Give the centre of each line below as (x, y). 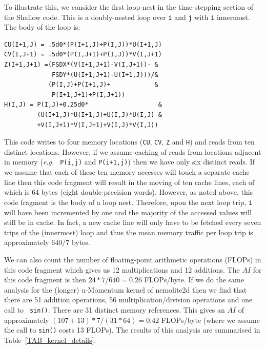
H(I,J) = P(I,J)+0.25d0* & (83, 105)
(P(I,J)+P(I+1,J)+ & (103, 85)
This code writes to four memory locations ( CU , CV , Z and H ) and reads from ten (129, 142)
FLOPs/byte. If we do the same (194, 280)
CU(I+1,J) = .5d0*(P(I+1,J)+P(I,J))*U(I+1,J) (83, 44)
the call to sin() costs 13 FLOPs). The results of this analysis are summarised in (132, 330)
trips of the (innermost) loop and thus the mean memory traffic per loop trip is (129, 232)
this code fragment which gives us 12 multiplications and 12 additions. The (122, 269)
